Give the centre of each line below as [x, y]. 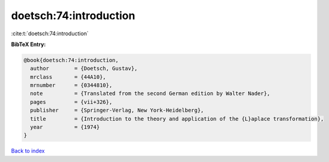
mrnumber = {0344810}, [71, 85]
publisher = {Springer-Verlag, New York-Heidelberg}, [117, 110]
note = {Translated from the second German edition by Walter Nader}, [150, 94]
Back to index [28, 151]
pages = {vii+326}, [71, 102]
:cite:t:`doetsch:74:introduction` [50, 33]
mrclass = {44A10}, [68, 77]
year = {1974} [65, 127]
